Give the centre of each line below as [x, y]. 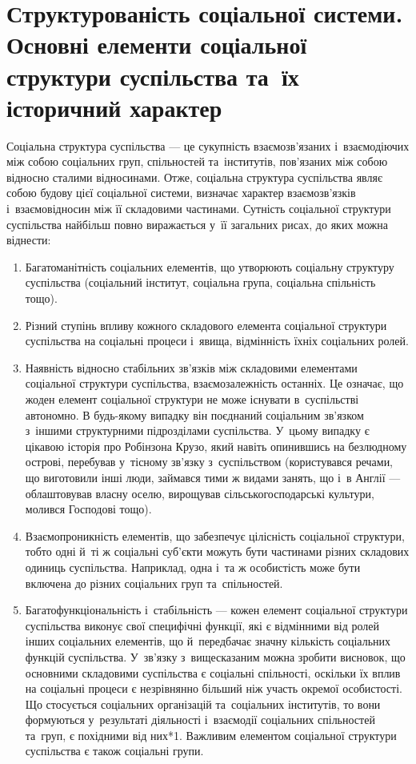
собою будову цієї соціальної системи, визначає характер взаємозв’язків [181, 193]
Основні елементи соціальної [157, 44]
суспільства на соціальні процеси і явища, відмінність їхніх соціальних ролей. [217, 341]
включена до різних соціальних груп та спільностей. [154, 583]
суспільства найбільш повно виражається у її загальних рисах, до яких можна [197, 224]
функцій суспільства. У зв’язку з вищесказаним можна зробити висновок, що [215, 656]
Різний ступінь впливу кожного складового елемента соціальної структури [206, 325]
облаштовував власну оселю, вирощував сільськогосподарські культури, [200, 493]
